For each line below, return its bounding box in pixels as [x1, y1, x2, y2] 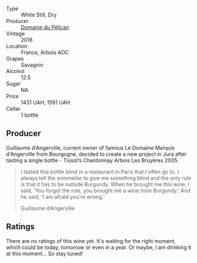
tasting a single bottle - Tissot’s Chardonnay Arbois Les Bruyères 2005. [6, 156, 179, 164]
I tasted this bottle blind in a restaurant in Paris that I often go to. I [20, 168, 179, 175]
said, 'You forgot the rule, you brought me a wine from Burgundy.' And [20, 187, 191, 194]
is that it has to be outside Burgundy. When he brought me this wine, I [20, 180, 190, 188]
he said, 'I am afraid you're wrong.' [20, 193, 105, 200]
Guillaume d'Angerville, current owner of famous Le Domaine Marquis [6, 144, 175, 151]
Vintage [6, 30, 25, 37]
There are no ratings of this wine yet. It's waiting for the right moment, [6, 237, 176, 244]
